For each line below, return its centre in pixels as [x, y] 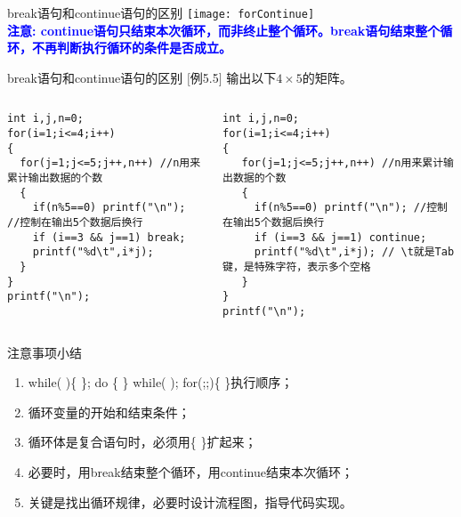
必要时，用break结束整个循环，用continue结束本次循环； [191, 472]
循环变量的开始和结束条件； [109, 412]
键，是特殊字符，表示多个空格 [297, 267]
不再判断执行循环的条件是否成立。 [131, 48]
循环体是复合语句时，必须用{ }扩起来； [142, 442]
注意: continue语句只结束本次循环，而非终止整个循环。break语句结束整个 [224, 30]
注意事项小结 [44, 352]
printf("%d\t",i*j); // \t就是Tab [354, 252]
